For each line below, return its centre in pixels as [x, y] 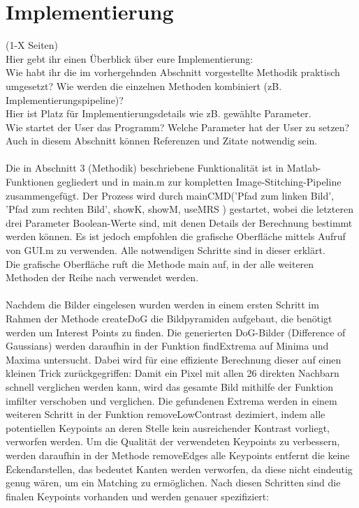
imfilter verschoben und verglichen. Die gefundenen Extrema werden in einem [171, 400]
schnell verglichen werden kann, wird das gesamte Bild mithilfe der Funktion [170, 386]
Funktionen [30, 182]
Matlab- [304, 168]
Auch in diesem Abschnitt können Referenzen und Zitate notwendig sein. [162, 141]
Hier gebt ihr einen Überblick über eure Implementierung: [130, 58]
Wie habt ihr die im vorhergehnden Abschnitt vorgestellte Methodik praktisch [173, 72]
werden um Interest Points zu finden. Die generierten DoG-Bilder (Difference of [176, 332]
